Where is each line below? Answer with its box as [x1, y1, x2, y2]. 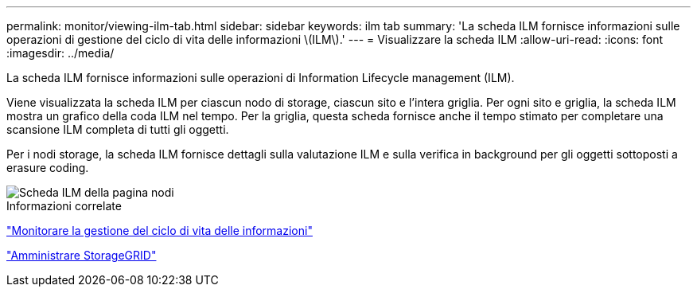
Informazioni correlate [6, 199, 122, 213]
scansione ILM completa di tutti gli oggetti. [6, 123, 229, 136]
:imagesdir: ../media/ [6, 46, 115, 60]
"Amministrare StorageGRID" [6, 248, 157, 262]
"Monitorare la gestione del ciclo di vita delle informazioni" [6, 224, 313, 237]
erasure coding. [6, 161, 89, 174]
